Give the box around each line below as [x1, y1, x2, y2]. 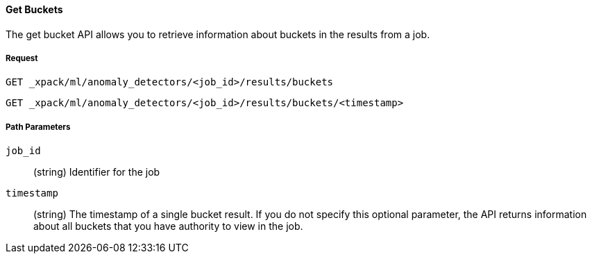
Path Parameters [6, 122, 71, 132]
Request [6, 53, 38, 63]
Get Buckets [6, 3, 63, 15]
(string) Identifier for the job [33, 166, 160, 178]
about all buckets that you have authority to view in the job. [33, 220, 303, 233]
